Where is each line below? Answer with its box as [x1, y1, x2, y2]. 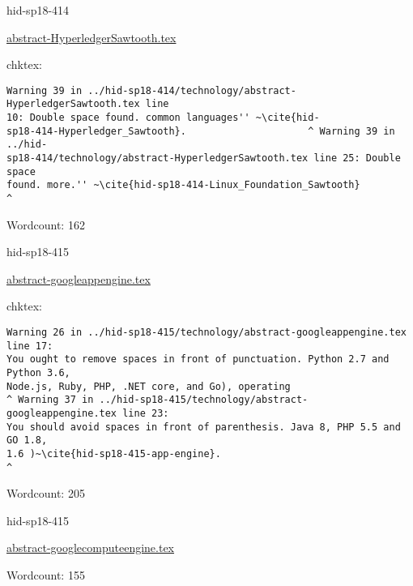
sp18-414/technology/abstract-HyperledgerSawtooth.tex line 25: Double [6, 152, 401, 165]
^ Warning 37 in [6, 394, 94, 406]
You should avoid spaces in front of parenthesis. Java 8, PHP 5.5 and [6, 421, 401, 433]
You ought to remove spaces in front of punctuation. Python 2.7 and [6, 353, 390, 366]
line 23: [122, 408, 169, 419]
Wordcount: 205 [6, 485, 85, 502]
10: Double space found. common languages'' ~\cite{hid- [6, 112, 320, 124]
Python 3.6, [6, 367, 70, 379]
